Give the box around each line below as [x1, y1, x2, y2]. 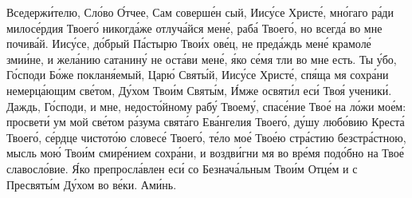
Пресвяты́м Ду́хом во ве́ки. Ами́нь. [6, 176, 177, 192]
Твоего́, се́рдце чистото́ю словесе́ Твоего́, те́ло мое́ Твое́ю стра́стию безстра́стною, [6, 129, 406, 145]
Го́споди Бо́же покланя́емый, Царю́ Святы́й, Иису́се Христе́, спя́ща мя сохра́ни [6, 66, 389, 83]
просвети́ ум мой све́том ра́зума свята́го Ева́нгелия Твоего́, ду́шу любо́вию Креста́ [6, 113, 405, 130]
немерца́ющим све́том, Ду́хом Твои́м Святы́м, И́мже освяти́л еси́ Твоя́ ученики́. [6, 81, 392, 98]
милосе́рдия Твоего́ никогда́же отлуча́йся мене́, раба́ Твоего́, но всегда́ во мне [6, 19, 383, 36]
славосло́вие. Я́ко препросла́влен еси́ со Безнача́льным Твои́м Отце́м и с [6, 160, 358, 176]
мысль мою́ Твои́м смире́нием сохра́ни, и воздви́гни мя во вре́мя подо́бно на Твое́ [6, 145, 405, 161]
